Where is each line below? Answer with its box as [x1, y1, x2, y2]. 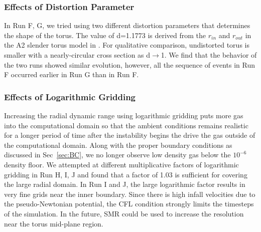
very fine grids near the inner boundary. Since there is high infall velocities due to [4, 188, 255, 199]
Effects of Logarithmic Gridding [4, 90, 136, 103]
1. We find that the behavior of [161, 50, 257, 60]
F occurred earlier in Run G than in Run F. [4, 69, 139, 80]
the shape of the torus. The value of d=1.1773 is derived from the [4, 30, 206, 40]
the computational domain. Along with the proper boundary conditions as [4, 139, 232, 150]
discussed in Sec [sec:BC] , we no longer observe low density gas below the [4, 149, 231, 160]
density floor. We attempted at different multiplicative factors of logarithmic [4, 159, 239, 169]
